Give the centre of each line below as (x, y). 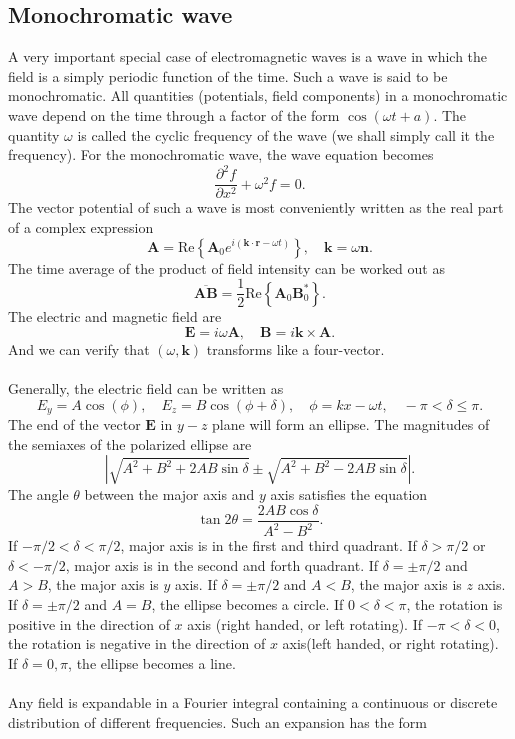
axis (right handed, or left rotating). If (304, 623)
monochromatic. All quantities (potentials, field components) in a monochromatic (258, 95)
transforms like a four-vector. (295, 348)
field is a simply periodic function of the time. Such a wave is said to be (228, 75)
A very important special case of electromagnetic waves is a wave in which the (248, 56)
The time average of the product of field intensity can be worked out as (226, 267)
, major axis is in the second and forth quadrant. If (222, 564)
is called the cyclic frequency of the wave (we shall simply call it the (286, 134)
